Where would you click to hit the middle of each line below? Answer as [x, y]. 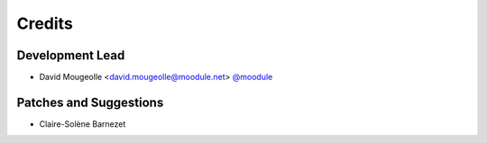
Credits [45, 23]
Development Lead [71, 55]
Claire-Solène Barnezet [83, 124]
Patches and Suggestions [90, 102]
